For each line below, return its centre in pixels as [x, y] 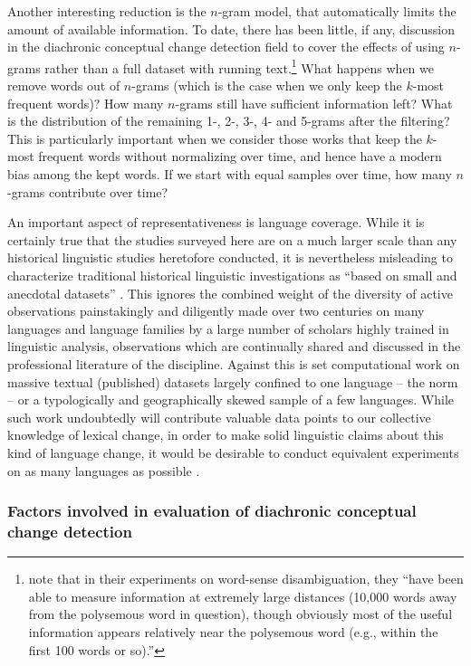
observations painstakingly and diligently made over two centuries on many [216, 311]
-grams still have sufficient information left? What [314, 103]
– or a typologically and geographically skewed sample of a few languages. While [231, 400]
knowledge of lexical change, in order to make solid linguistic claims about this [226, 435]
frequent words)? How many [86, 103]
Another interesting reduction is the [107, 11]
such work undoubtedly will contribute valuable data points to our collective [219, 417]
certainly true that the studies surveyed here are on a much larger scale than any [232, 239]
